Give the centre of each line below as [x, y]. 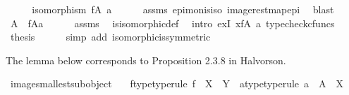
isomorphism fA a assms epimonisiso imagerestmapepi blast [183, 9]
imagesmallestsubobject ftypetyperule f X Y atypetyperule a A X [177, 83]
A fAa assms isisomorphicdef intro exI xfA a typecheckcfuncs [172, 23]
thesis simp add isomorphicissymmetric [110, 37]
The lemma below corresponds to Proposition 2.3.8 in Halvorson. [146, 60]
